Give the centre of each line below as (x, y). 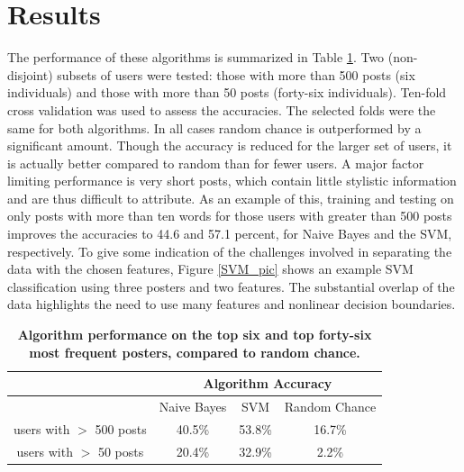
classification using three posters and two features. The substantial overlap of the (231, 286)
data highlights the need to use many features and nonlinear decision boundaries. (232, 304)
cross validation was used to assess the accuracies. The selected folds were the (222, 109)
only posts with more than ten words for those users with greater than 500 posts (230, 216)
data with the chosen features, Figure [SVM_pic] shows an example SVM (210, 269)
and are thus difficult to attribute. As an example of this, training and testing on (231, 198)
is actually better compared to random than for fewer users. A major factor (216, 163)
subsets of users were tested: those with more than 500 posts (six (236, 74)
